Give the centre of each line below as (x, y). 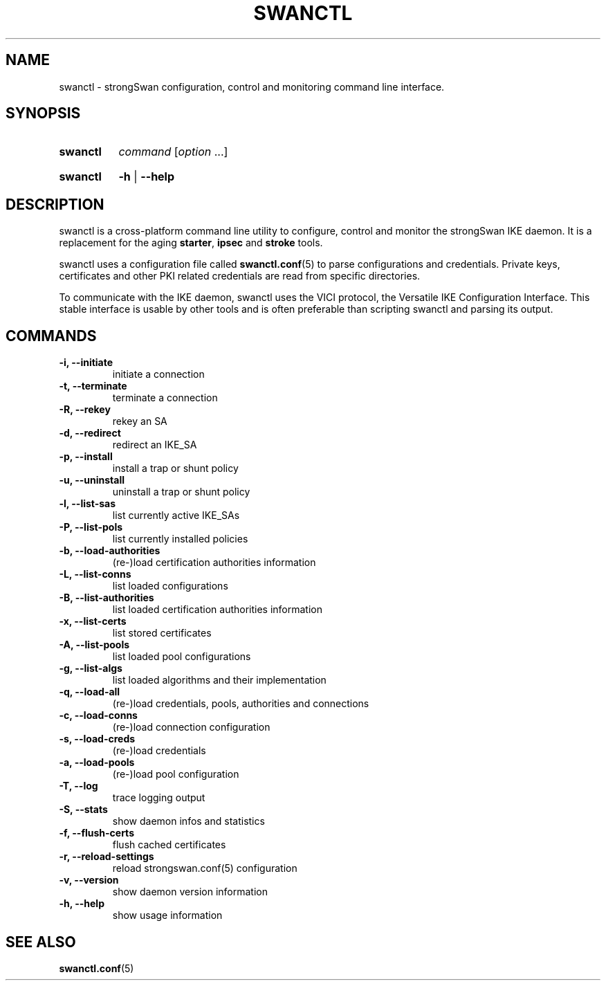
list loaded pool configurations (182, 657)
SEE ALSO (41, 942)
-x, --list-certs (93, 621)
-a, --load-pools (97, 763)
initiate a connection (158, 374)
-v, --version (89, 880)
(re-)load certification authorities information (214, 563)
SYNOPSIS (43, 113)
